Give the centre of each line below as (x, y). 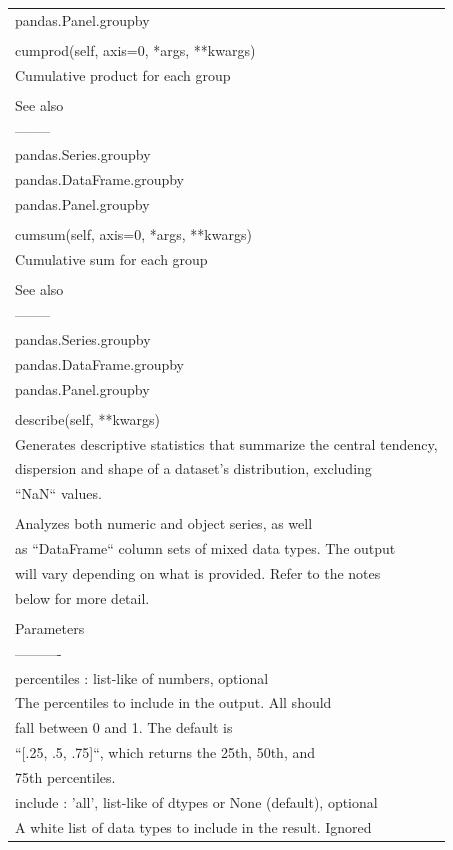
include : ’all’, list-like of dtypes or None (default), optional (196, 801)
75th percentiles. (65, 776)
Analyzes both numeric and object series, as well (164, 523)
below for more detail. (82, 597)
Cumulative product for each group (123, 74)
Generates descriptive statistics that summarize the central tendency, (226, 443)
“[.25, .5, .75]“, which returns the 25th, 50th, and (165, 752)
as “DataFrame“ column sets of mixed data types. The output (205, 548)
